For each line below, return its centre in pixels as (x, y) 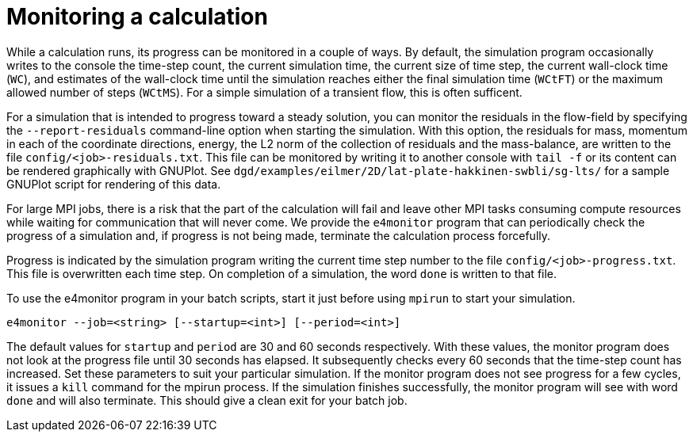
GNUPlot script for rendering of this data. (114, 184)
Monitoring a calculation (137, 17)
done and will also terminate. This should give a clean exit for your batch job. (207, 400)
